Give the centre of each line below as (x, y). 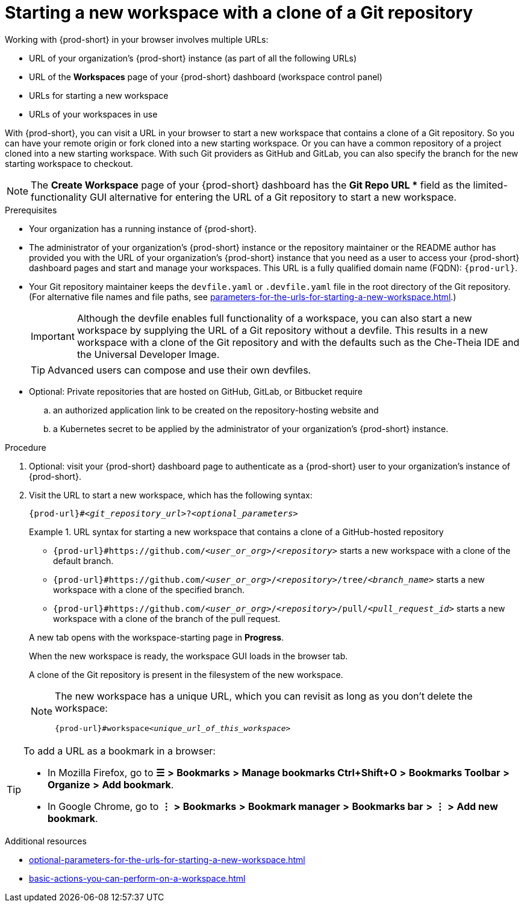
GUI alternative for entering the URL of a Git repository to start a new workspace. (273, 197)
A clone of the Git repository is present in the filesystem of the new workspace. (186, 674)
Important (53, 336)
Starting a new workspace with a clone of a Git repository (239, 13)
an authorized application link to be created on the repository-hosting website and (216, 410)
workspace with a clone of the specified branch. (149, 589)
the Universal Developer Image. (148, 354)
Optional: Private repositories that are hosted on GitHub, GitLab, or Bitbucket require (196, 391)
